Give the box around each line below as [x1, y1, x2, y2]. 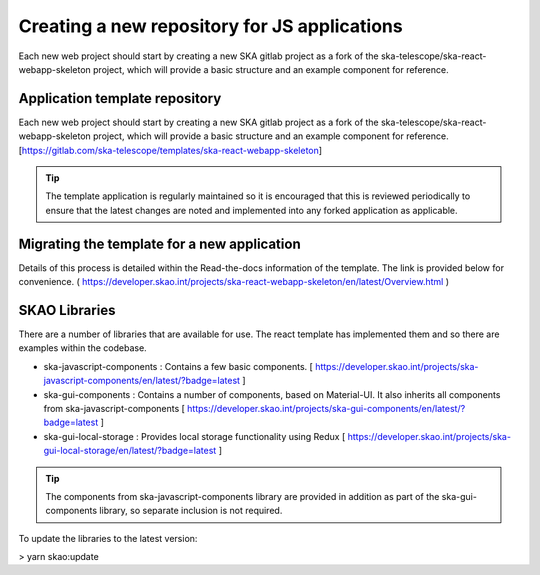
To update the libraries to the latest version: [18, 532, 198, 544]
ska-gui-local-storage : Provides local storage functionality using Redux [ [43, 430, 346, 442]
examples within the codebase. [18, 342, 147, 354]
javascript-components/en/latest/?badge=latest [43, 375, 240, 387]
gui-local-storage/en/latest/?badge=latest [43, 445, 217, 457]
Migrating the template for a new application [18, 235, 301, 252]
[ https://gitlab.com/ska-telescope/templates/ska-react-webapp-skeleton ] [18, 144, 323, 156]
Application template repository [18, 90, 222, 107]
